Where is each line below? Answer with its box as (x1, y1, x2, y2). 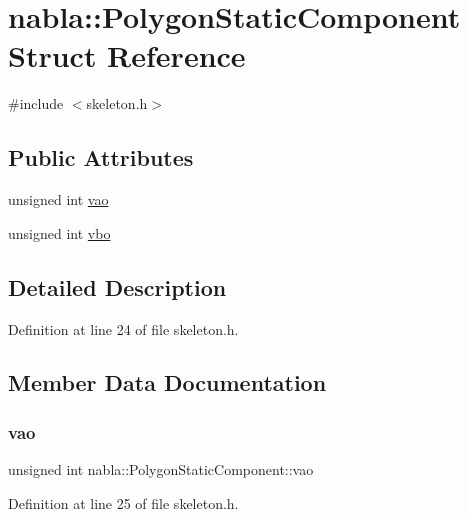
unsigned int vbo (8, 222, 111, 243)
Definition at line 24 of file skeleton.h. (8, 318, 239, 339)
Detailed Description (8, 271, 227, 302)
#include (8, 93, 64, 114)
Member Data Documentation (8, 367, 327, 398)
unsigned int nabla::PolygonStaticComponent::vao (8, 459, 314, 480)
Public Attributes (8, 142, 194, 173)
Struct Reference (8, 35, 246, 76)
